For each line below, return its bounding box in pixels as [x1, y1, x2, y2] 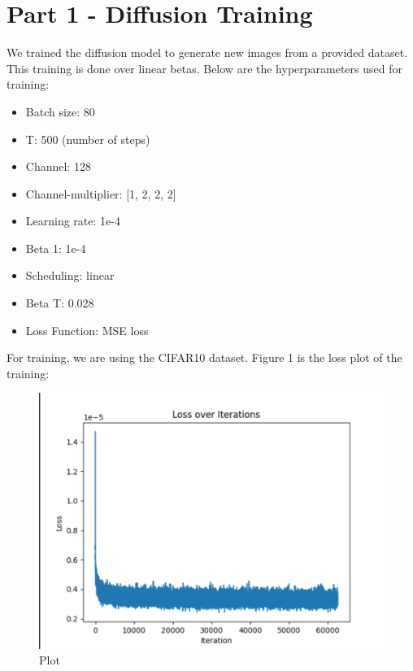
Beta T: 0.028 [25, 294, 94, 312]
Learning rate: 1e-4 [25, 212, 120, 229]
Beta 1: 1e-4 [25, 239, 86, 256]
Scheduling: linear [25, 267, 115, 284]
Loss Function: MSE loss [25, 321, 149, 338]
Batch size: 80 [25, 102, 95, 120]
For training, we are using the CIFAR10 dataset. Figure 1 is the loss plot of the [7, 349, 402, 366]
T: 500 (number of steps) [25, 130, 150, 147]
